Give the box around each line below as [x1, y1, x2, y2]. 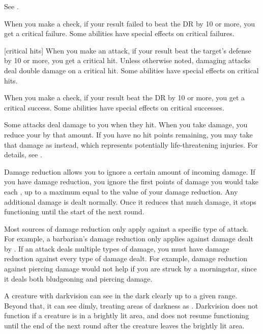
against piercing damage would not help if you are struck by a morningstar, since [4, 263, 257, 274]
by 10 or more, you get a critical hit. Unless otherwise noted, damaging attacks [4, 55, 251, 66]
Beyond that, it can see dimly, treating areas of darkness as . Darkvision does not [4, 300, 258, 311]
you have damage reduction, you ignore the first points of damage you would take [4, 176, 258, 187]
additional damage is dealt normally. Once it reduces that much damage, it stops [4, 196, 256, 207]
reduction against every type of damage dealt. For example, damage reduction [4, 253, 247, 264]
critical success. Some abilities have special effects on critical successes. [4, 102, 224, 113]
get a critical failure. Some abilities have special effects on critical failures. [4, 28, 235, 39]
